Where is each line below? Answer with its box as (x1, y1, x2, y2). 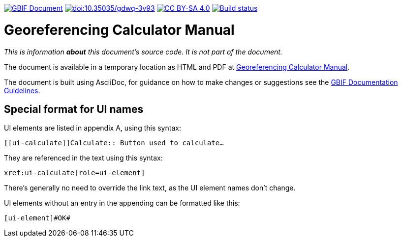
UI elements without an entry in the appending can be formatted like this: (4, 199, 240, 208)
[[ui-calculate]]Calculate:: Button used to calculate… (4, 139, 224, 147)
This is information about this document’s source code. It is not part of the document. (4, 47, 282, 56)
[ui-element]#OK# (4, 214, 70, 222)
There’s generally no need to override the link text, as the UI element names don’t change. (4, 184, 296, 192)
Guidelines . (4, 86, 40, 95)
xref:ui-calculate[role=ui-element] (4, 169, 145, 177)
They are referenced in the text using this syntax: (4, 154, 163, 162)
